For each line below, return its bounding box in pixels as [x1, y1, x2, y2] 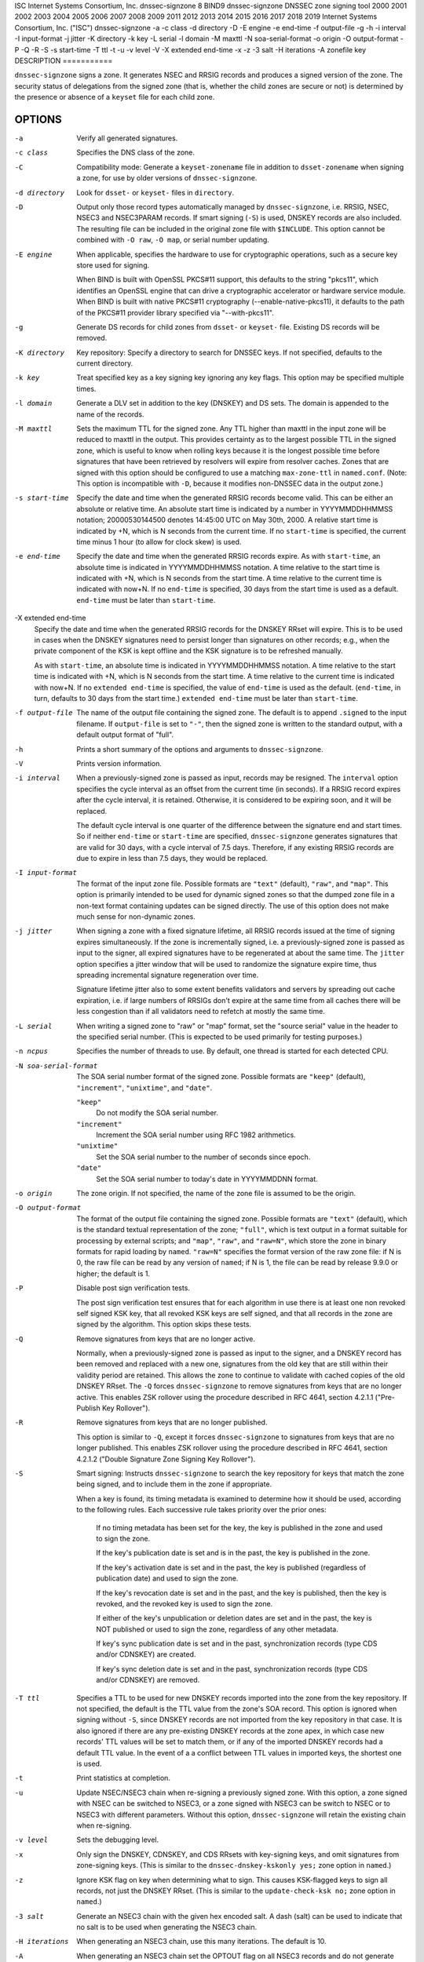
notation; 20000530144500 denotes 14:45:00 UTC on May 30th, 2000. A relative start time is [76, 515, 378, 525]
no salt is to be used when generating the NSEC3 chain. [76, 1923, 258, 1932]
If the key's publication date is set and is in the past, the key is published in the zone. [96, 1548, 371, 1558]
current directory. [76, 359, 133, 368]
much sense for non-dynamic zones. [76, 912, 196, 921]
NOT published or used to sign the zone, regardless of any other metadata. [96, 1625, 339, 1634]
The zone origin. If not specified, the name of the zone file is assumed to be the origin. [76, 1189, 356, 1198]
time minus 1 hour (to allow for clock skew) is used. [76, 537, 242, 546]
